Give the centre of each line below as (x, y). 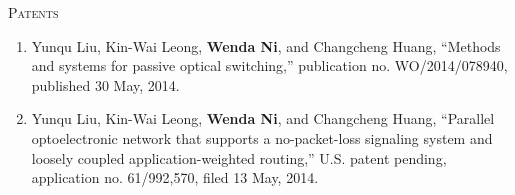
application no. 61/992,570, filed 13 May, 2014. (175, 177)
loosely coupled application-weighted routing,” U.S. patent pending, (239, 157)
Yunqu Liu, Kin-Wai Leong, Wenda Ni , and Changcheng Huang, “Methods (266, 45)
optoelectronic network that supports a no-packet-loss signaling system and (262, 137)
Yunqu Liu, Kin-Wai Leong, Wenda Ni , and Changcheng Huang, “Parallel (263, 118)
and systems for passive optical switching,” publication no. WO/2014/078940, (269, 65)
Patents (33, 12)
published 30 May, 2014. (105, 84)
